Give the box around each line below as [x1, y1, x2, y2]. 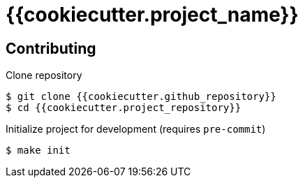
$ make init [6, 145, 71, 156]
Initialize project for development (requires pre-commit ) [6, 123, 266, 136]
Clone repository [6, 69, 82, 82]
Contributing [6, 39, 96, 57]
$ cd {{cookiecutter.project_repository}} [6, 102, 242, 114]
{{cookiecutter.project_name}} [6, 3, 299, 27]
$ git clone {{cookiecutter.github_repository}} [6, 91, 276, 103]
